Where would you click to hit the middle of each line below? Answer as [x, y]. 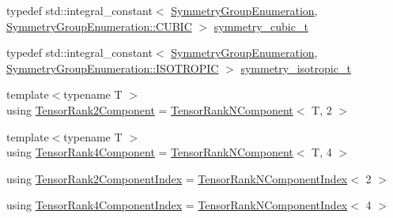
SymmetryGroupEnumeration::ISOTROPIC [113, 68]
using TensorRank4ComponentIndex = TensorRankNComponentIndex [177, 205]
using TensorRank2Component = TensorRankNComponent [150, 109]
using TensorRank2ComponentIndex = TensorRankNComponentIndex [177, 178]
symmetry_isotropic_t [296, 68]
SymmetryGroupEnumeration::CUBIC [99, 26]
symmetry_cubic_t [261, 26]
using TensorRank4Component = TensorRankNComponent [150, 152]
